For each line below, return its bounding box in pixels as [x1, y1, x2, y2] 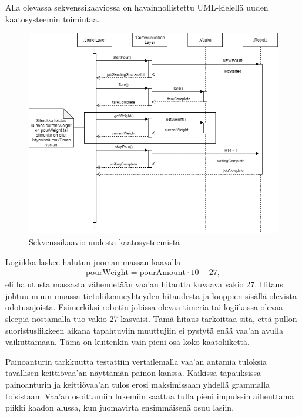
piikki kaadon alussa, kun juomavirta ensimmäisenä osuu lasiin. [5, 401, 234, 413]
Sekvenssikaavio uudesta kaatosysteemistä [29, 236, 180, 248]
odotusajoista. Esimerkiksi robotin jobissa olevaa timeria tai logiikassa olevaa [5, 301, 283, 313]
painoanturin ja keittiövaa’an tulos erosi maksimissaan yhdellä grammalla [5, 378, 270, 390]
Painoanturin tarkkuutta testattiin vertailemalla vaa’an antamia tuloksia [5, 355, 267, 367]
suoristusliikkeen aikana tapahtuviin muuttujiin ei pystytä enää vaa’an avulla [5, 324, 283, 336]
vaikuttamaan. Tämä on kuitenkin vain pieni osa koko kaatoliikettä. [5, 335, 250, 348]
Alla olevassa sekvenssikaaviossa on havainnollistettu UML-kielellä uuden [5, 1, 269, 13]
